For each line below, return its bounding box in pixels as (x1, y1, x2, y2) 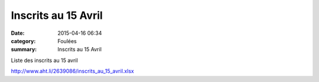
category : (11, 37, 36, 44)
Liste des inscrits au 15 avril (11, 57, 78, 64)
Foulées (57, 37, 77, 44)
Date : (11, 29, 25, 37)
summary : (11, 46, 37, 53)
